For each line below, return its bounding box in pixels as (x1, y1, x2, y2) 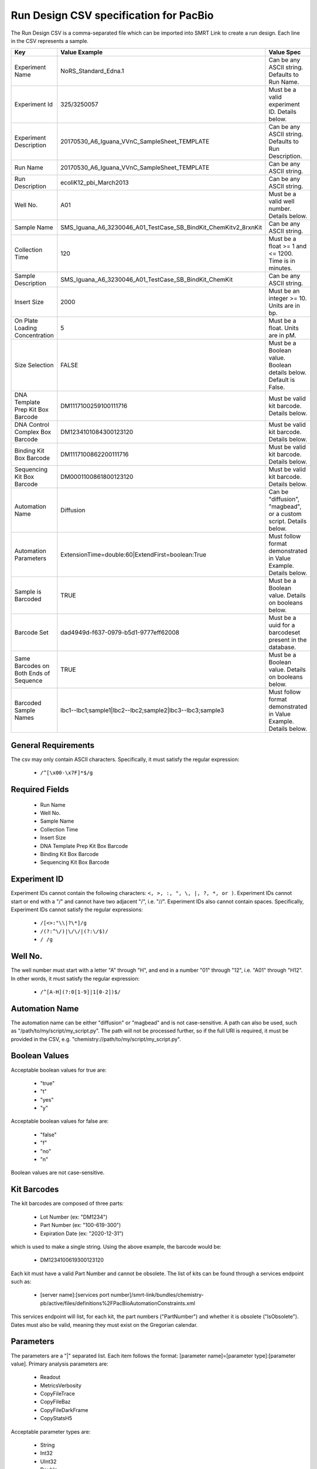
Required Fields (11, 784, 70, 794)
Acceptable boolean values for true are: (11, 1066, 107, 1074)
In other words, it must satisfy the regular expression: (11, 975, 140, 982)
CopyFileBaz (40, 1398, 71, 1406)
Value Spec (268, 48, 301, 56)
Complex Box (14, 428, 52, 436)
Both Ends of (14, 669, 50, 678)
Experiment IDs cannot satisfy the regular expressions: (11, 906, 144, 913)
